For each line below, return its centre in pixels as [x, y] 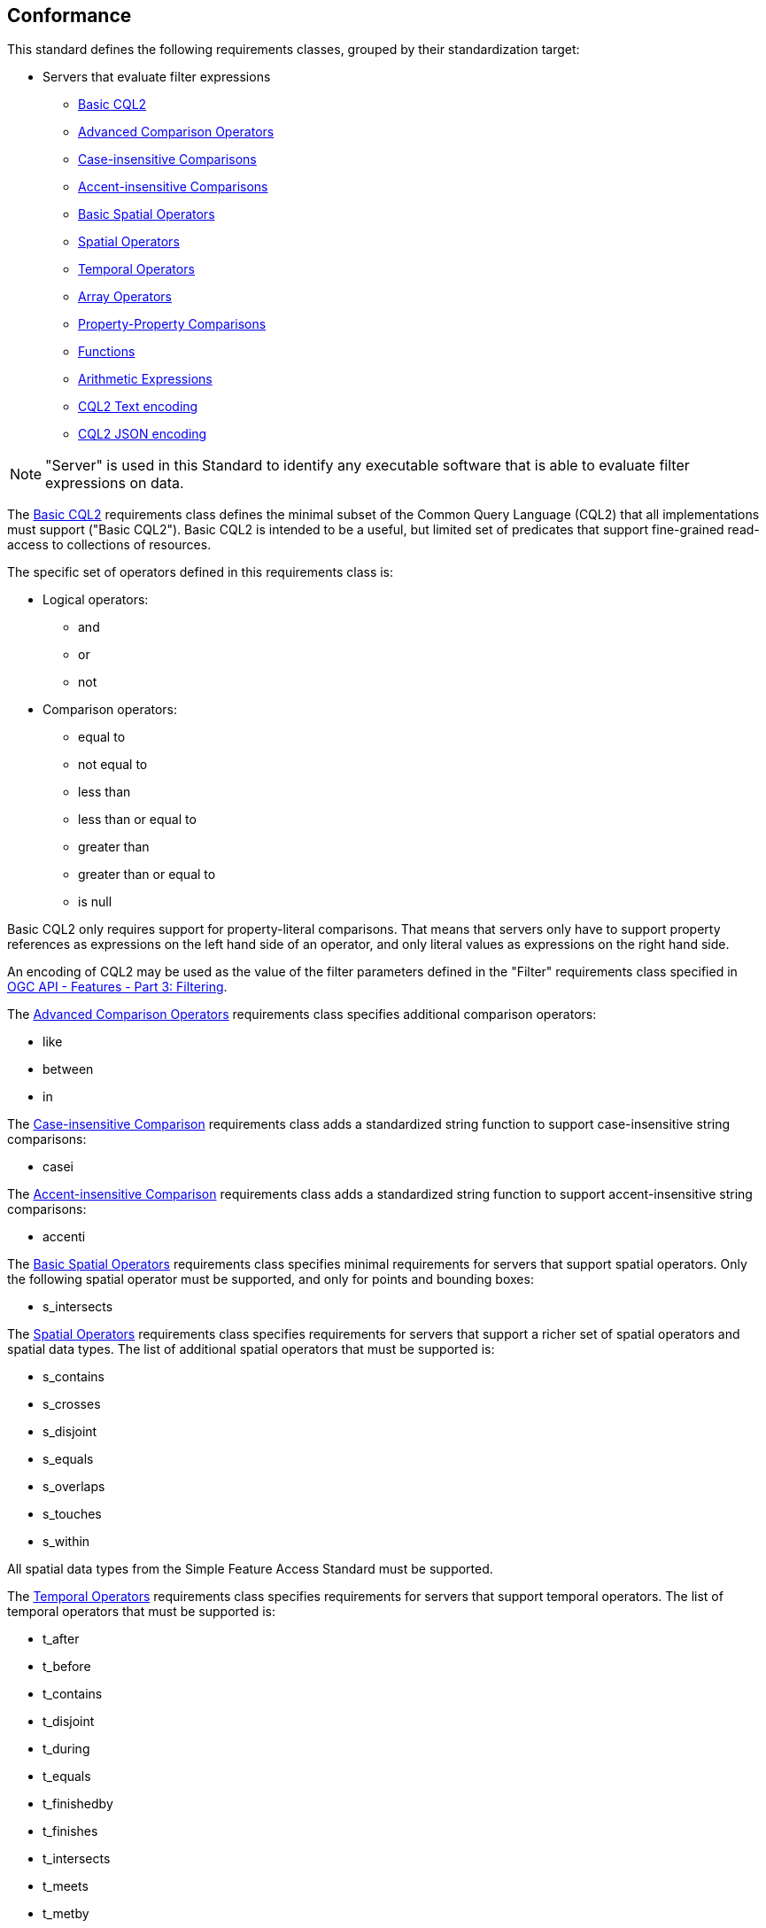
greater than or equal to [147, 875]
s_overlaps [74, 1487]
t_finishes [70, 1831]
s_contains [74, 1377]
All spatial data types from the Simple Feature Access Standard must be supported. [250, 1569]
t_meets [66, 1886]
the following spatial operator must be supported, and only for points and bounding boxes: [271, 1279]
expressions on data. [115, 483]
